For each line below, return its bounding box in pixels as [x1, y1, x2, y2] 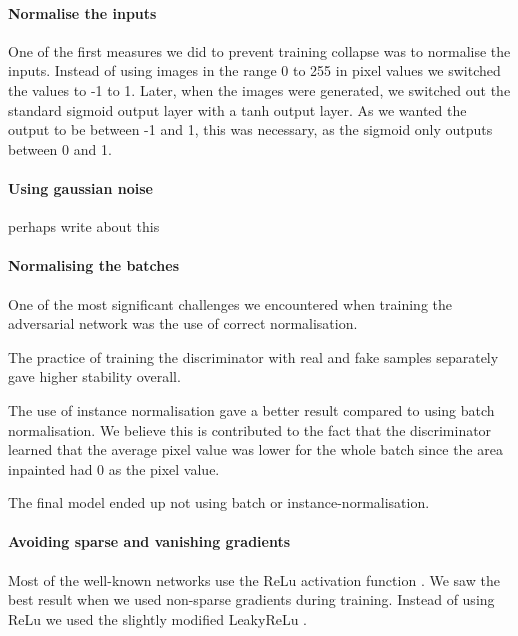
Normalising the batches [8, 255, 179, 276]
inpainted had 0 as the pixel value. [8, 458, 220, 479]
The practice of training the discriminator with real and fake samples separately [8, 346, 499, 367]
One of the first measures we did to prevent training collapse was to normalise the [8, 40, 511, 61]
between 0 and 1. [8, 138, 112, 159]
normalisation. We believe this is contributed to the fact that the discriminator [8, 419, 492, 440]
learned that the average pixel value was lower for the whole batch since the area [8, 439, 503, 460]
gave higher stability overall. [8, 366, 181, 387]
